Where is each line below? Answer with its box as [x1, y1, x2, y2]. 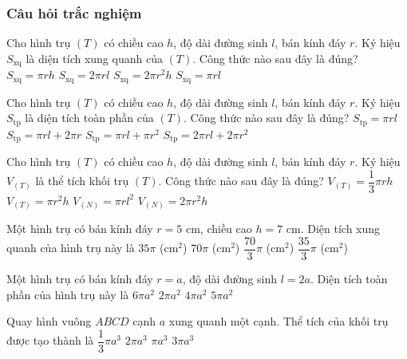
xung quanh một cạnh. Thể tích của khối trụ [168, 313, 389, 329]
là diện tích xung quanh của [26, 49, 163, 66]
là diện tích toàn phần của [25, 109, 154, 126]
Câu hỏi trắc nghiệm [6, 2, 142, 22]
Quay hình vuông [6, 313, 92, 329]
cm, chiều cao [185, 220, 252, 237]
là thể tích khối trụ [35, 172, 129, 189]
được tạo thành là [6, 332, 94, 349]
